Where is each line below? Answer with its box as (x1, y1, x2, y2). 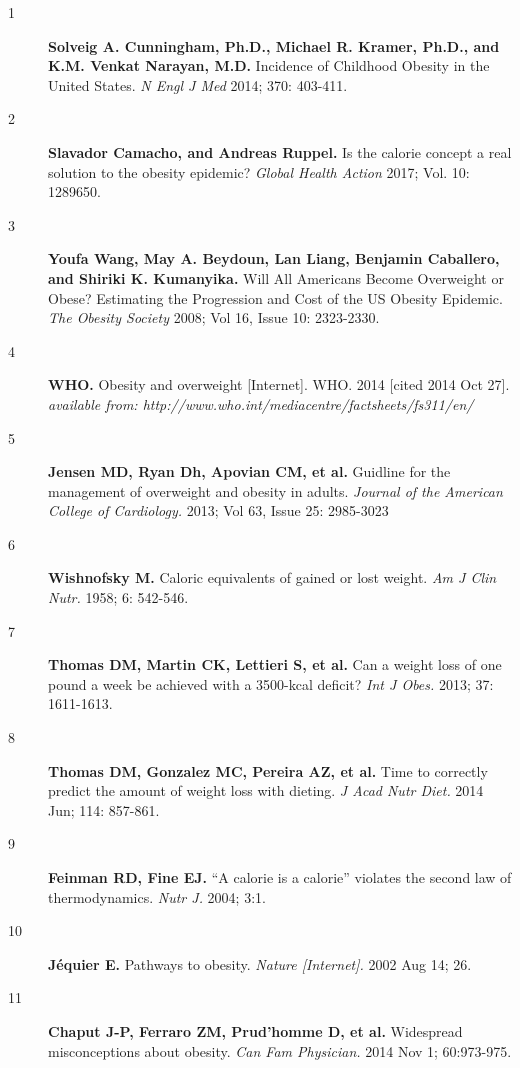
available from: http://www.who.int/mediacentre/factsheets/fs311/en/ (48, 393, 474, 414)
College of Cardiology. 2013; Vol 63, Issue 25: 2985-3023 (48, 500, 389, 521)
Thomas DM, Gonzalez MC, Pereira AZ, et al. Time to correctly (48, 760, 488, 781)
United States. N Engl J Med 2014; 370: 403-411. (48, 74, 348, 95)
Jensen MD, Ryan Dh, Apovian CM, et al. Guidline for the (48, 461, 451, 482)
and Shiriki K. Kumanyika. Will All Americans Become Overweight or (48, 267, 504, 288)
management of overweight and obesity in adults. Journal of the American (48, 480, 503, 501)
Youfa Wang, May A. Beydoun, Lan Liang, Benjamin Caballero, (48, 248, 500, 269)
